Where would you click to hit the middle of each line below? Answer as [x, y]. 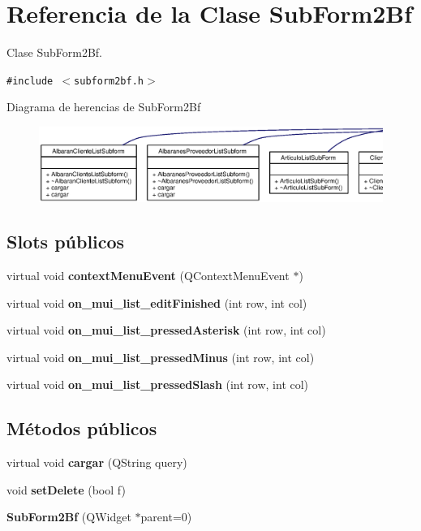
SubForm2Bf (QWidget [69, 517]
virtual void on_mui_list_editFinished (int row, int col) [157, 302]
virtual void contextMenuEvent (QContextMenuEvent [148, 275]
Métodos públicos [82, 428]
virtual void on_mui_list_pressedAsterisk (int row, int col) [166, 330]
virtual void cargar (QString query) [97, 462]
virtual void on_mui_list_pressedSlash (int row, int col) [158, 384]
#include [30, 81]
